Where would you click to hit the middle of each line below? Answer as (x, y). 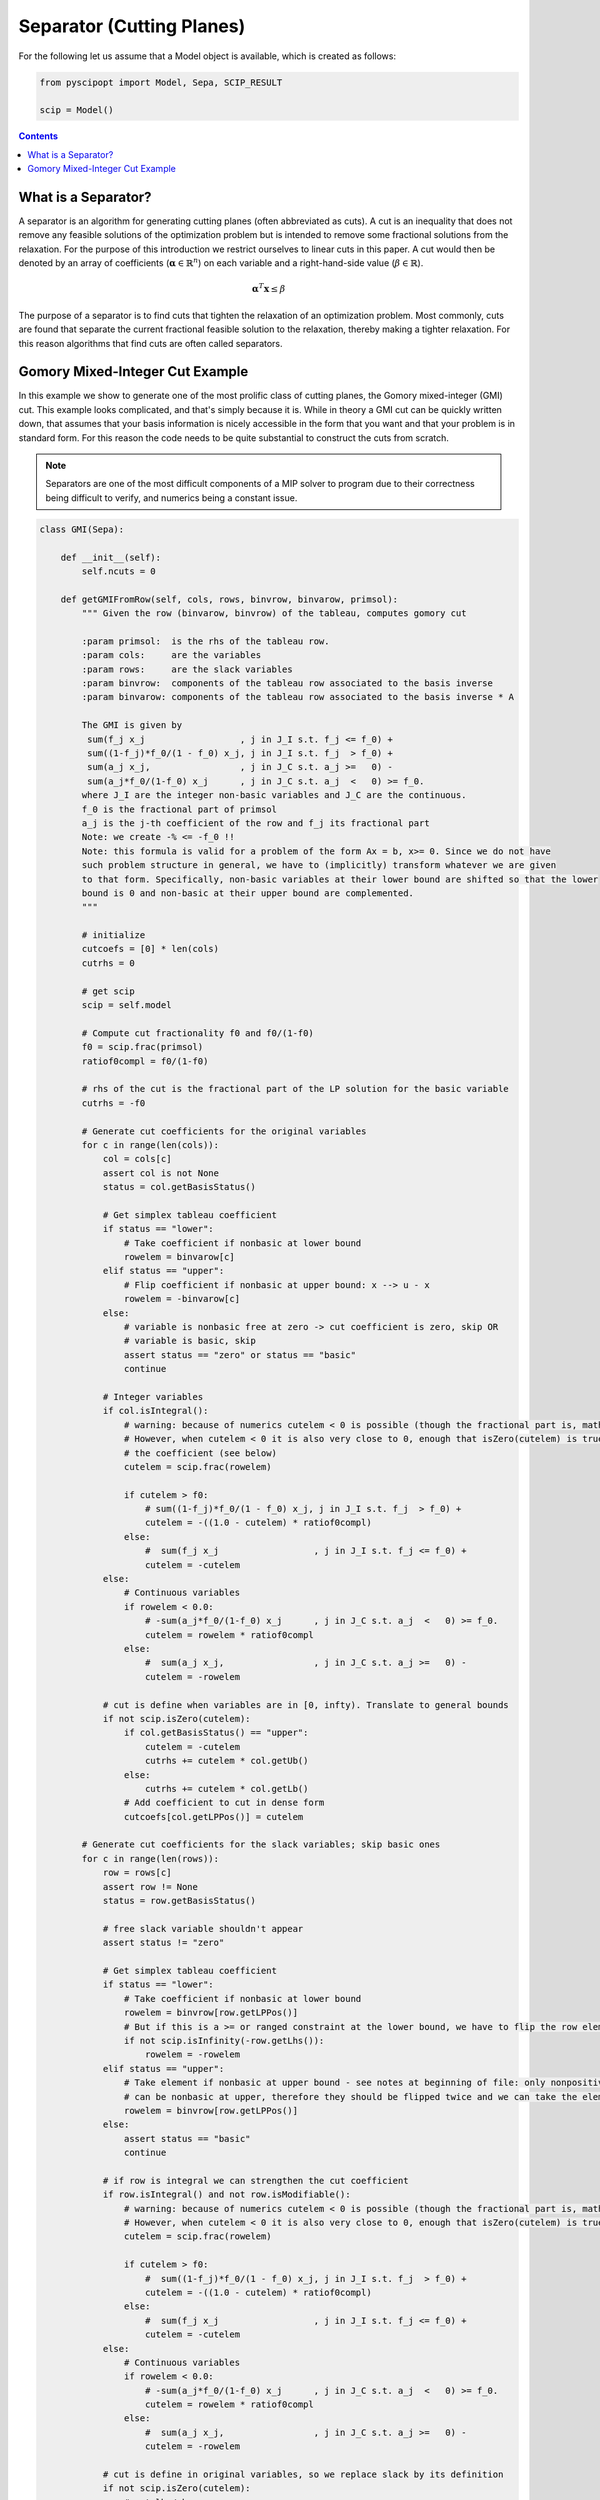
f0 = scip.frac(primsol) (142, 1047)
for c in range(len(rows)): (150, 1858)
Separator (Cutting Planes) (132, 26)
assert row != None (150, 1886)
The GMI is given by (132, 725)
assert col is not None (161, 1173)
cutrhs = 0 (108, 963)
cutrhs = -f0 (113, 1103)
